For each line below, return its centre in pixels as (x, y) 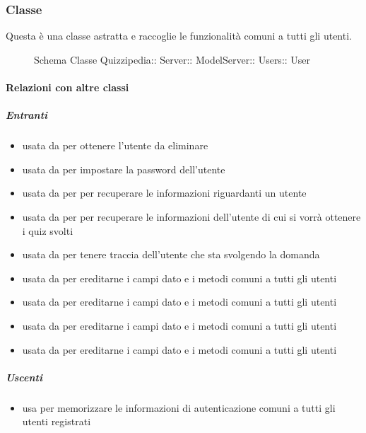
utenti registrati (57, 421)
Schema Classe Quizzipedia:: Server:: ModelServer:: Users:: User (172, 59)
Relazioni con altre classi (67, 87)
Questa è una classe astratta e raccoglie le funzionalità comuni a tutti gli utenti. (179, 36)
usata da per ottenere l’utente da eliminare (115, 145)
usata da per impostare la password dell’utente (124, 169)
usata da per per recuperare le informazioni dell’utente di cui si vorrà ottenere (191, 216)
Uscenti (24, 377)
